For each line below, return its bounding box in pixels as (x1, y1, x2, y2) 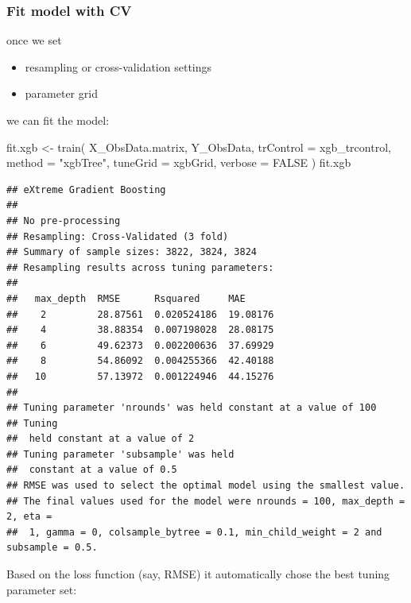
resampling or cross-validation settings (25, 58, 212, 75)
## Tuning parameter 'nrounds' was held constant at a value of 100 (6, 402, 377, 414)
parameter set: (6, 581, 77, 597)
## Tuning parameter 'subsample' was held (6, 448, 235, 460)
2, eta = (6, 511, 52, 523)
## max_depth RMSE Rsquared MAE (6, 292, 246, 304)
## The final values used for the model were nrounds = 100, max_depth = (6, 495, 405, 507)
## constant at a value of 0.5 (6, 464, 177, 476)
